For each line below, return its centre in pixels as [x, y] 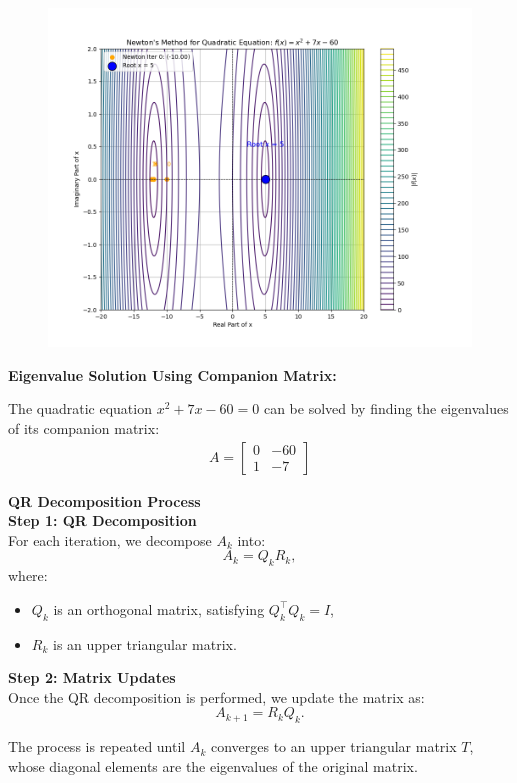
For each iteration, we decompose [110, 539]
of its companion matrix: [84, 427]
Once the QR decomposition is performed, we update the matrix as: [216, 696]
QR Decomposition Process [104, 500]
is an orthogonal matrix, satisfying [159, 608]
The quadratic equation [80, 408]
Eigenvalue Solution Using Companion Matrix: [172, 374]
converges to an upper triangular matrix [333, 746]
